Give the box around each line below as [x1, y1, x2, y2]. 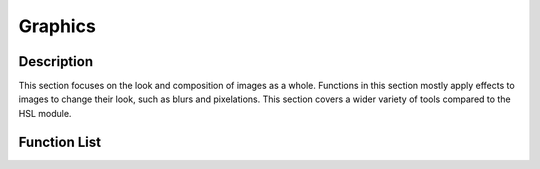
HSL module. [18, 107, 72, 119]
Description [18, 53, 94, 70]
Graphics [18, 15, 97, 37]
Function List [18, 133, 102, 150]
